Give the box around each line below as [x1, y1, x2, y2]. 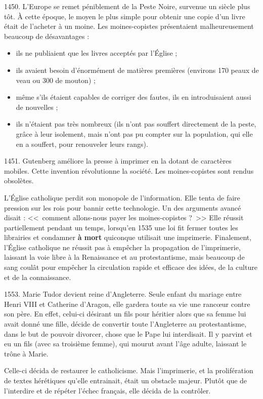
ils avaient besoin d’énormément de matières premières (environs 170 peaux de [16, 64, 259, 75]
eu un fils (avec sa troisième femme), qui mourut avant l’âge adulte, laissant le [4, 338, 247, 349]
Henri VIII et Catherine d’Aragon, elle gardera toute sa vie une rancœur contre [4, 298, 250, 309]
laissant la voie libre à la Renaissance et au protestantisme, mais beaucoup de [4, 252, 245, 262]
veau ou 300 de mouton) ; [16, 74, 96, 85]
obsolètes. [4, 175, 34, 186]
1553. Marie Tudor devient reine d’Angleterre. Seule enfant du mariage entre [4, 289, 242, 299]
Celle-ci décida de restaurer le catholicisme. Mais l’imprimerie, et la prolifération [4, 365, 253, 376]
